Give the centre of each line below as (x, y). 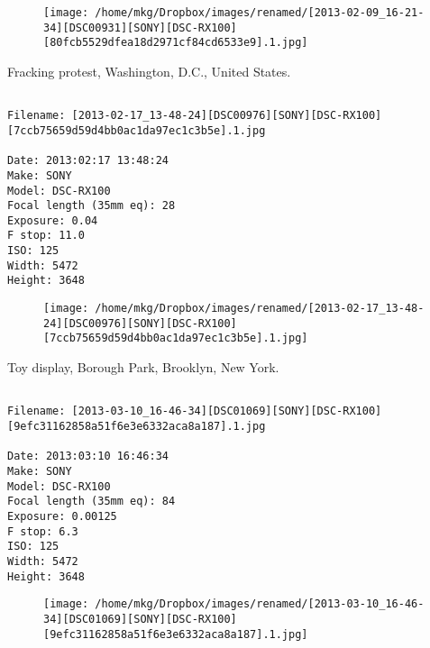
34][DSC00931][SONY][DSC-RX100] (140, 27)
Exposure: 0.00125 (62, 516)
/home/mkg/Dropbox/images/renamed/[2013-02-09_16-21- (260, 13)
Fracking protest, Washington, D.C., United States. (149, 71)
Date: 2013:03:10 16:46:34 (88, 456)
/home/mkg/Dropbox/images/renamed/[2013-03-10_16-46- (260, 604)
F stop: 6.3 (43, 531)
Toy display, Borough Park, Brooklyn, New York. (143, 367)
